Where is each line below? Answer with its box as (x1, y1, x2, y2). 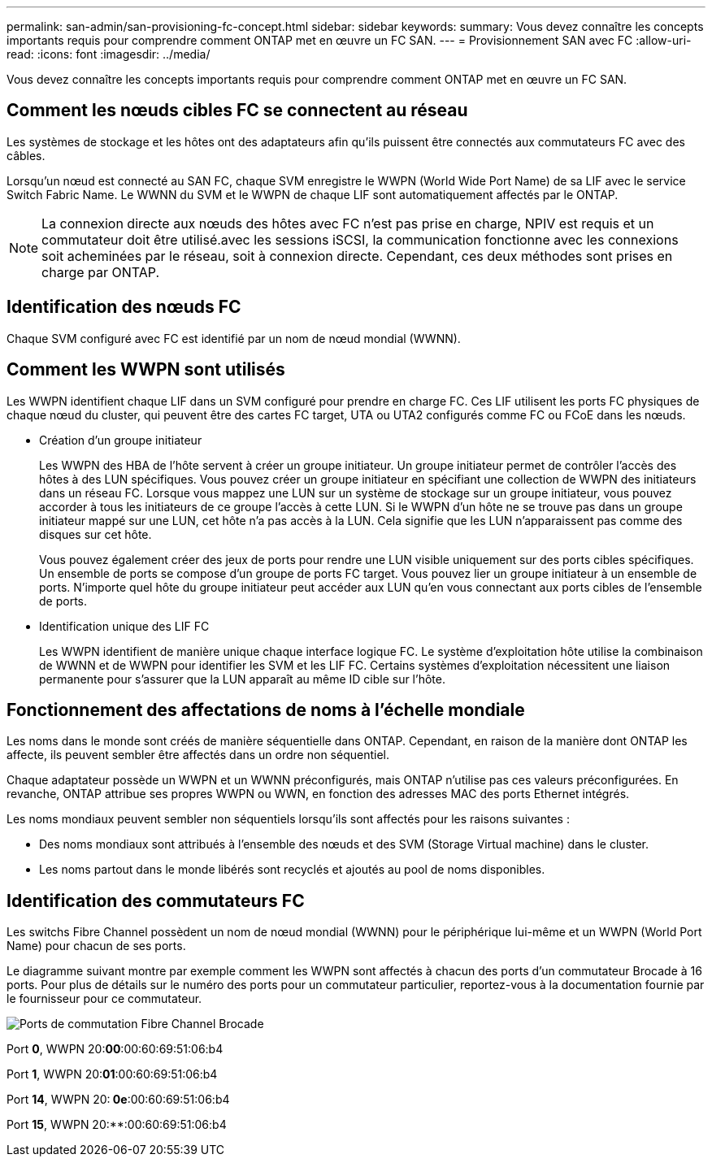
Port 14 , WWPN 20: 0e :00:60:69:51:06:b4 (7, 1092, 230, 1107)
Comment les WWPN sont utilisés (7, 359, 285, 380)
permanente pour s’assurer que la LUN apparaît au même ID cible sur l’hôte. (39, 671, 445, 686)
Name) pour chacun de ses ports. (7, 939, 186, 953)
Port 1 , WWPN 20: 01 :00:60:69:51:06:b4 (7, 1067, 218, 1082)
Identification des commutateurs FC (7, 890, 305, 911)
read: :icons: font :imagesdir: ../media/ (7, 47, 211, 61)
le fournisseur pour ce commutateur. (7, 992, 202, 1006)
